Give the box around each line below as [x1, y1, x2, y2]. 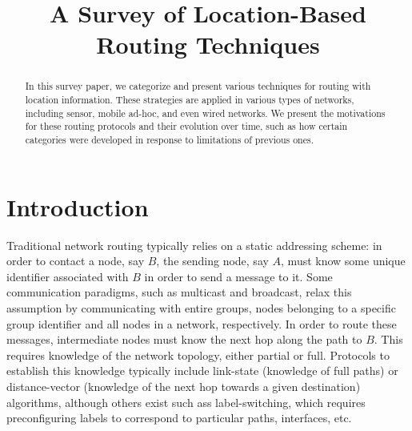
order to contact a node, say [6, 252, 145, 269]
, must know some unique [281, 252, 406, 269]
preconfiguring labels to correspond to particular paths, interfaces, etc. [6, 409, 352, 426]
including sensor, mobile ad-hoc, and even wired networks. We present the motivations [25, 106, 386, 119]
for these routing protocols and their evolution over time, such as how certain [25, 119, 348, 133]
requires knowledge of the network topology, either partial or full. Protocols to [6, 346, 390, 363]
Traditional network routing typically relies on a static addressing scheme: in [6, 236, 382, 253]
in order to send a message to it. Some [144, 268, 333, 284]
